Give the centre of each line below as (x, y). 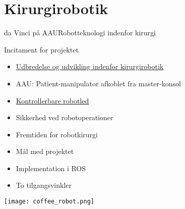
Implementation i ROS (51, 168)
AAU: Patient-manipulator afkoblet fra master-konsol (98, 83)
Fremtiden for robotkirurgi (57, 134)
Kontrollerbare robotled (52, 100)
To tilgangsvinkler (44, 185)
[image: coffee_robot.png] (49, 202)
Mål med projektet (45, 151)
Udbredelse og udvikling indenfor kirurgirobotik (90, 66)
